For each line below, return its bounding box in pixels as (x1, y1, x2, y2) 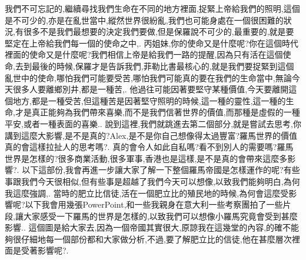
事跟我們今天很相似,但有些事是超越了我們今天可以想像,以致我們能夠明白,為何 (5, 175, 300, 187)
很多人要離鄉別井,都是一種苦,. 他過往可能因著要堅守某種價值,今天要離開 (12, 83, 289, 95)
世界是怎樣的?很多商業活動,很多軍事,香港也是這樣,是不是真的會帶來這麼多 (5, 152, 288, 164)
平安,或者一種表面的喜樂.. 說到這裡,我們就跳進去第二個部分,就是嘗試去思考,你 (5, 117, 302, 129)
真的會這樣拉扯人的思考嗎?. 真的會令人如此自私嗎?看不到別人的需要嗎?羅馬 (5, 141, 294, 153)
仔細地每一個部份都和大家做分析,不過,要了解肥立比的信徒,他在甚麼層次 (21, 232, 292, 245)
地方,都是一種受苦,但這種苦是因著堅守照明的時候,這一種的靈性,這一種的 (12, 94, 286, 106)
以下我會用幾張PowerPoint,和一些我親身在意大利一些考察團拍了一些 (25, 198, 283, 211)
